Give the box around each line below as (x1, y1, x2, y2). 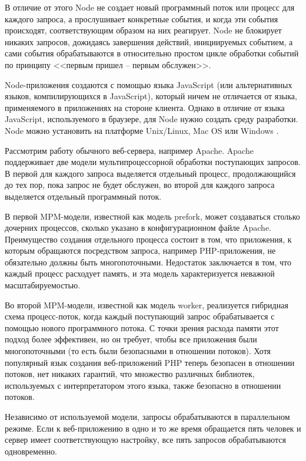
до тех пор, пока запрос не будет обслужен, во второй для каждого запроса (5, 179, 275, 191)
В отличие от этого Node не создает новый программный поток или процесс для (5, 1, 295, 13)
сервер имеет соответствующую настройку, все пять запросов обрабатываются (5, 433, 286, 446)
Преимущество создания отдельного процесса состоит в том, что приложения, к (5, 233, 292, 245)
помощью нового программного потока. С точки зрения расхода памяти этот (5, 321, 279, 334)
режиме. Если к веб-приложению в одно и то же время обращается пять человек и (5, 422, 301, 434)
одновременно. (5, 445, 57, 457)
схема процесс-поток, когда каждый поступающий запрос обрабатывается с (5, 310, 275, 322)
